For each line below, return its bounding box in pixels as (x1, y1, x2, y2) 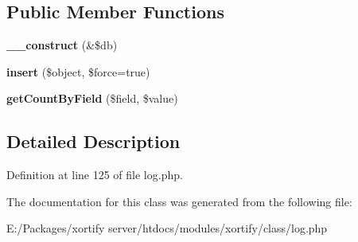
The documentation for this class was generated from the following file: (6, 193, 352, 209)
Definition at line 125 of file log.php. (6, 166, 183, 183)
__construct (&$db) (6, 37, 118, 53)
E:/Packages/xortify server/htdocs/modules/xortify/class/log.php (6, 220, 328, 236)
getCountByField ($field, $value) (6, 90, 178, 107)
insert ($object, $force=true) (6, 63, 150, 80)
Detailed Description (6, 129, 181, 154)
